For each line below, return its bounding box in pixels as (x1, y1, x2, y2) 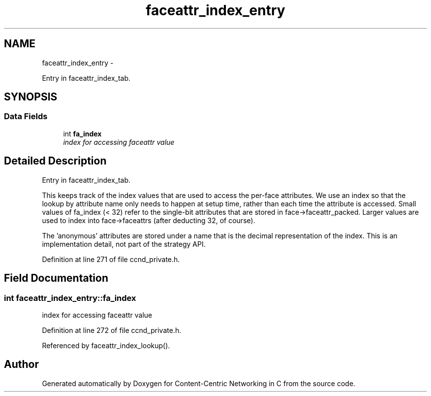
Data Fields (4, 111, 48, 122)
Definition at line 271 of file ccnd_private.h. (42, 255, 180, 264)
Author (4, 358, 39, 371)
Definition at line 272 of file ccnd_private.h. (42, 326, 182, 334)
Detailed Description (4, 155, 107, 167)
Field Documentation (4, 272, 108, 285)
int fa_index (63, 129, 102, 138)
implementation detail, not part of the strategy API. (42, 239, 206, 248)
